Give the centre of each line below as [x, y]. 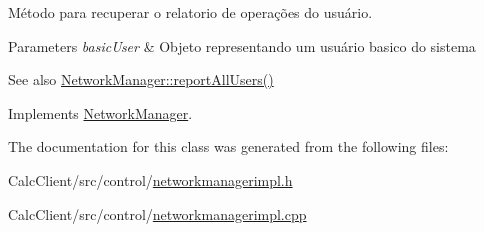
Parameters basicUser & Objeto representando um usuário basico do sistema [242, 45]
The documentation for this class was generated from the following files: [228, 146]
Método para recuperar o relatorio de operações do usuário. [190, 12]
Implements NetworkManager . [100, 112]
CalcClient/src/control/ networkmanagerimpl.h [150, 179]
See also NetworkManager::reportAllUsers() [141, 79]
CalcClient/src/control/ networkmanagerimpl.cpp [157, 213]
